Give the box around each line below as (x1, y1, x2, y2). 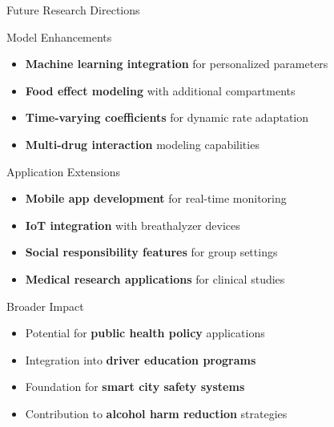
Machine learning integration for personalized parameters (25, 55, 328, 72)
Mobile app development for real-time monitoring (25, 190, 287, 207)
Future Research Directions (6, 2, 140, 18)
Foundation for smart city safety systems (25, 378, 245, 395)
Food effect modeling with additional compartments (25, 82, 296, 99)
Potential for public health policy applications (25, 324, 265, 341)
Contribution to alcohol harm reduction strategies (25, 405, 288, 421)
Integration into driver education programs (25, 351, 256, 368)
